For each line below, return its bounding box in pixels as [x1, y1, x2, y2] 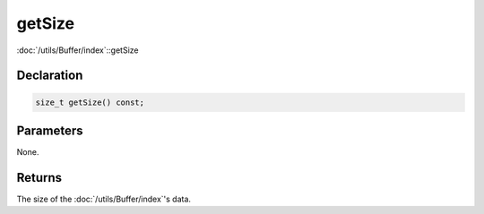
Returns [16, 170, 63, 185]
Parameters [16, 123, 83, 138]
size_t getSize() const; [35, 97, 145, 107]
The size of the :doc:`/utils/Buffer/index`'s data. [16, 193, 192, 204]
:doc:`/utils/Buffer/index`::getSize [16, 45, 139, 56]
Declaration [16, 68, 83, 83]
